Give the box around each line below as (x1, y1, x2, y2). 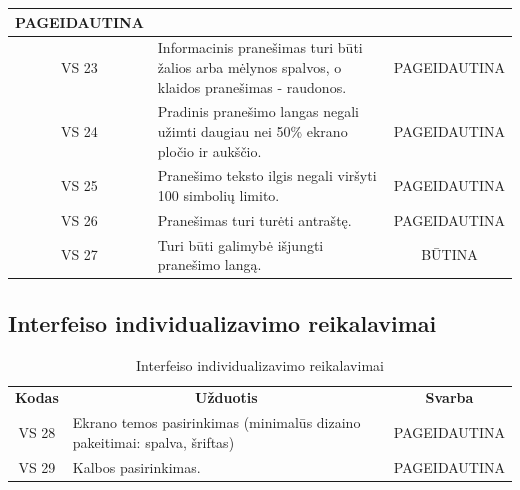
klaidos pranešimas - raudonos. (157, 76, 347, 97)
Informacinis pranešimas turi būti (157, 37, 363, 58)
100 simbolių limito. (157, 185, 280, 205)
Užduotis (195, 387, 258, 408)
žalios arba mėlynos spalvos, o (157, 56, 342, 77)
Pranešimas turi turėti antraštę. (157, 209, 352, 230)
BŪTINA (421, 244, 478, 265)
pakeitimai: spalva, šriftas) (72, 431, 235, 452)
